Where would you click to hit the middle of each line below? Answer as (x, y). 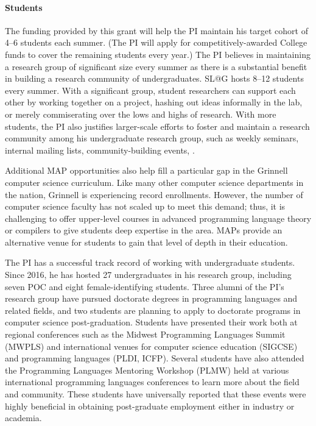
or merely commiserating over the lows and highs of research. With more (141, 114)
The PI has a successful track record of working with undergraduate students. (150, 262)
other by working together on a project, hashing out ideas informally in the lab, (154, 102)
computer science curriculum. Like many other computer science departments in (154, 182)
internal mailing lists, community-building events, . (100, 150)
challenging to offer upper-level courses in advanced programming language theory (158, 218)
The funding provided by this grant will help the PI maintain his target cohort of (156, 30)
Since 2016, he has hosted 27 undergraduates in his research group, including (148, 275)
